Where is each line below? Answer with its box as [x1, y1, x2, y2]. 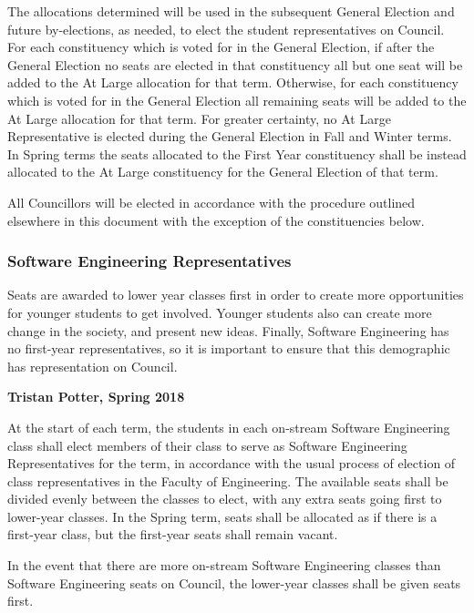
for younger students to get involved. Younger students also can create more [7, 302, 432, 322]
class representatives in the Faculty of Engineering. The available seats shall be [7, 471, 448, 490]
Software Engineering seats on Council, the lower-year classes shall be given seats [7, 573, 461, 592]
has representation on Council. [7, 356, 178, 375]
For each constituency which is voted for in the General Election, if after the [7, 37, 435, 56]
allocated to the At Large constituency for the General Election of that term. [7, 162, 438, 181]
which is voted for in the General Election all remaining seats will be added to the [7, 90, 467, 109]
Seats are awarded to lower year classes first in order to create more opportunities [7, 285, 464, 304]
